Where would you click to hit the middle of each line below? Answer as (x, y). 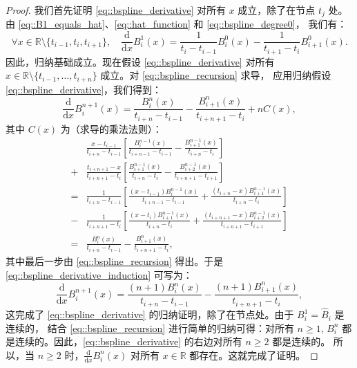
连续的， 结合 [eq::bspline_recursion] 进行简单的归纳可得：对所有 (150, 328)
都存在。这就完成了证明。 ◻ (254, 355)
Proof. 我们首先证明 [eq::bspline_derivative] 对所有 (116, 10)
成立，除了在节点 (277, 10)
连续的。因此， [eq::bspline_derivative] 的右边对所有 (128, 341)
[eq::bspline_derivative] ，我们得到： (84, 89)
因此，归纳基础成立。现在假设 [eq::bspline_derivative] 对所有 (140, 61)
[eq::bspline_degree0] (251, 24)
